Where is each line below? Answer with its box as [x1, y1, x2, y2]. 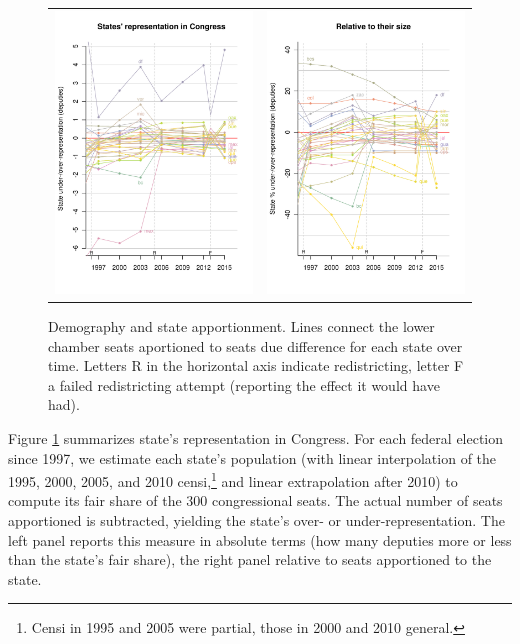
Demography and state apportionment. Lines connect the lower [48, 316, 435, 337]
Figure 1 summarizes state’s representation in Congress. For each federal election [8, 427, 504, 448]
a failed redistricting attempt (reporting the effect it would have [48, 374, 440, 395]
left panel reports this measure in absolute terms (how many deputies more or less [8, 529, 512, 550]
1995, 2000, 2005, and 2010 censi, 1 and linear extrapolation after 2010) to [8, 468, 458, 491]
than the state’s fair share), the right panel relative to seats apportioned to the [8, 549, 492, 570]
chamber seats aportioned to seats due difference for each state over [48, 335, 463, 356]
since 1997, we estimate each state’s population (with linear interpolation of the [8, 447, 497, 468]
